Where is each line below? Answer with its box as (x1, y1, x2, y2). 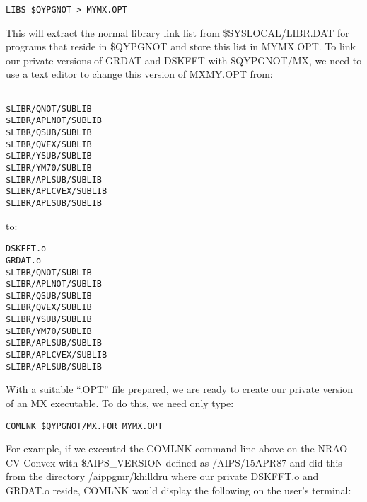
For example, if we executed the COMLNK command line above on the (6, 441, 315, 456)
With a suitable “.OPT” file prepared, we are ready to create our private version (6, 382, 354, 397)
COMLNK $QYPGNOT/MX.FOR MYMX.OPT (6, 421, 163, 431)
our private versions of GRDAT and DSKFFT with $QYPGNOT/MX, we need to (6, 52, 362, 67)
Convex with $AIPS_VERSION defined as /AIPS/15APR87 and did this (23, 455, 342, 469)
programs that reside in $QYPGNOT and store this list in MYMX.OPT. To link (6, 39, 356, 54)
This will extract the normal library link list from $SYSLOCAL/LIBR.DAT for (6, 25, 349, 40)
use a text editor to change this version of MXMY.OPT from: (6, 67, 273, 81)
